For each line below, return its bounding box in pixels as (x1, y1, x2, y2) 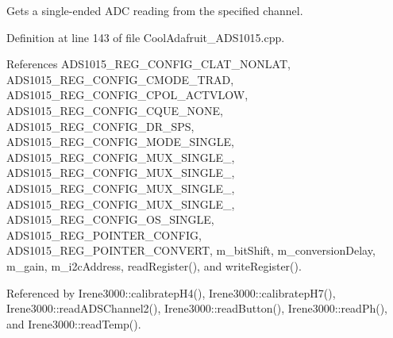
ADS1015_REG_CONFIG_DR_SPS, (6, 117, 195, 134)
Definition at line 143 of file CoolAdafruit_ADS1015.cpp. (6, 29, 285, 45)
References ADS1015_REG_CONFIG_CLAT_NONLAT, (6, 56, 291, 72)
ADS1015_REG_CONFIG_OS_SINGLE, (6, 211, 214, 228)
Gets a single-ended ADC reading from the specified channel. (6, 2, 303, 18)
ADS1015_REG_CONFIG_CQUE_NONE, (6, 102, 223, 118)
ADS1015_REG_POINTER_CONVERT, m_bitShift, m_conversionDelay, (6, 242, 376, 259)
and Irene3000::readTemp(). (6, 315, 141, 332)
